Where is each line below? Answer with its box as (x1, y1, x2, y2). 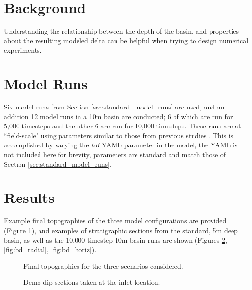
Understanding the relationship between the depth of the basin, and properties (4, 26, 239, 36)
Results (4, 187, 55, 207)
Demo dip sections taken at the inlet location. (23, 277, 160, 287)
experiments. (4, 45, 42, 55)
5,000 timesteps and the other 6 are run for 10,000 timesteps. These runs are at (4, 121, 241, 131)
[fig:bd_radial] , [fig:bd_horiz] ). (4, 244, 97, 254)
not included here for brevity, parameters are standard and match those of (4, 149, 226, 159)
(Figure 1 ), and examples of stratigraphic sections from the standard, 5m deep (4, 225, 238, 235)
